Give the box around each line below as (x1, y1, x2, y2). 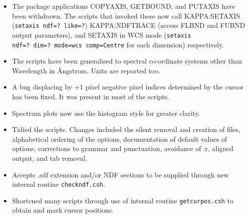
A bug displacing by (12, 82, 72, 92)
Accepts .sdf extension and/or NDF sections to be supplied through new (12, 169, 229, 179)
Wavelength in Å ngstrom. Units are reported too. (12, 65, 160, 75)
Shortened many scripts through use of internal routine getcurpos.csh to (12, 195, 233, 205)
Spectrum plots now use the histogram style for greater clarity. (12, 108, 200, 118)
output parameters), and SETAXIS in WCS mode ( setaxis (12, 29, 191, 40)
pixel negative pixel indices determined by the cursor (85, 82, 244, 92)
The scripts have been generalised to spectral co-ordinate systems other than (12, 56, 242, 66)
